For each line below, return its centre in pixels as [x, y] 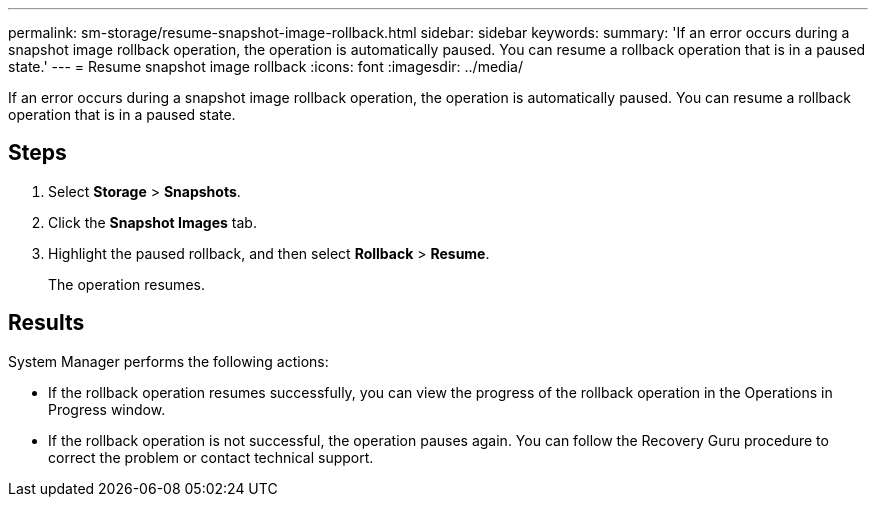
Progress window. [107, 409]
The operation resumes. [126, 284]
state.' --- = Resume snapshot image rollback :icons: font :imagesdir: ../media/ [265, 66]
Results [46, 323]
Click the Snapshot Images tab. [152, 222]
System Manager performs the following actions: [168, 361]
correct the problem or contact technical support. [211, 457]
